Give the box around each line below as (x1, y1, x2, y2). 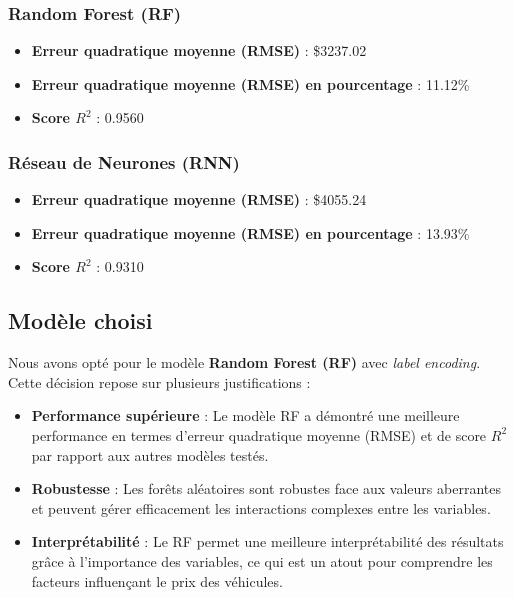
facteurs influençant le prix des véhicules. (31, 570, 283, 591)
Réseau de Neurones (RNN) (8, 149, 240, 174)
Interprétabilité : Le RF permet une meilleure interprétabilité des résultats (31, 531, 504, 552)
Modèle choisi (8, 305, 153, 336)
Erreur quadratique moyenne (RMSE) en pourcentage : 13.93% (31, 222, 470, 243)
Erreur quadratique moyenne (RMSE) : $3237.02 (31, 40, 367, 61)
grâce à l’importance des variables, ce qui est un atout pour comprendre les (31, 550, 493, 571)
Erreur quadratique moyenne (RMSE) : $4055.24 (31, 189, 367, 210)
